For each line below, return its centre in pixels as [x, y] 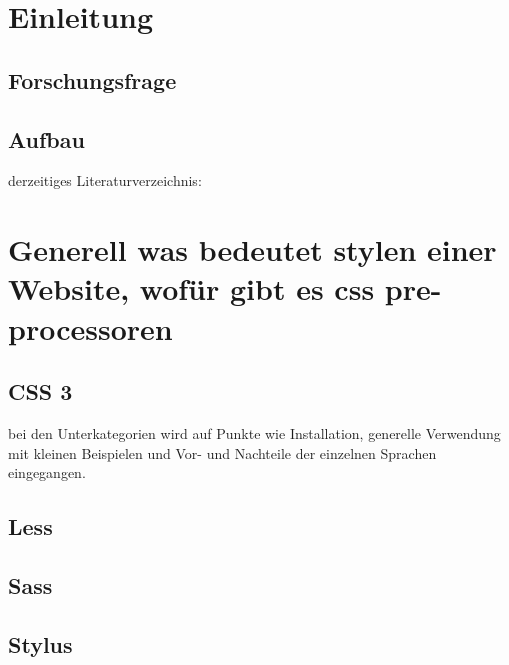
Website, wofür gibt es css [191, 288]
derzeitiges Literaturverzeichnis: [105, 180]
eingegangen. [47, 472]
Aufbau [46, 138]
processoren [90, 327]
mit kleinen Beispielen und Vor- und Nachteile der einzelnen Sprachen [222, 452]
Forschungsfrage [92, 79]
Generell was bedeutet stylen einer [252, 249]
